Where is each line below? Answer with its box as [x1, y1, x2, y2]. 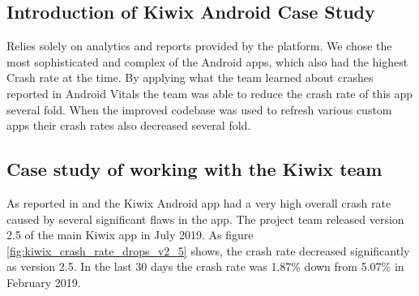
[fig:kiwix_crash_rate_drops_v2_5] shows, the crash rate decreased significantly [6, 242, 410, 259]
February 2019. [6, 273, 81, 290]
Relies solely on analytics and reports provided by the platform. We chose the [6, 37, 392, 54]
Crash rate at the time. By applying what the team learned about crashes [6, 69, 374, 86]
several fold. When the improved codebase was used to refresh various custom [6, 101, 392, 118]
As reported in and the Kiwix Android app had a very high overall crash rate [6, 194, 391, 211]
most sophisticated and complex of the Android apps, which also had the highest [6, 53, 408, 70]
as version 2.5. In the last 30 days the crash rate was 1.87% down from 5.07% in [6, 258, 404, 275]
